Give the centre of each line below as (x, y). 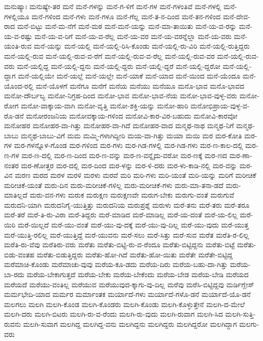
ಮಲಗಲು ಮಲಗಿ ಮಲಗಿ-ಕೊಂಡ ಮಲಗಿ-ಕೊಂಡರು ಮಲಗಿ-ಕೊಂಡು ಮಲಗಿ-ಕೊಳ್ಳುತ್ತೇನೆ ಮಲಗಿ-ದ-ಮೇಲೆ (125, 304)
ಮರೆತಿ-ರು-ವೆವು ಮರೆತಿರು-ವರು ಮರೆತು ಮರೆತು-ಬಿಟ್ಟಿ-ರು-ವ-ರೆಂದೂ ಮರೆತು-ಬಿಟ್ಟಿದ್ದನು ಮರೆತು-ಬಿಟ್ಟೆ (120, 244)
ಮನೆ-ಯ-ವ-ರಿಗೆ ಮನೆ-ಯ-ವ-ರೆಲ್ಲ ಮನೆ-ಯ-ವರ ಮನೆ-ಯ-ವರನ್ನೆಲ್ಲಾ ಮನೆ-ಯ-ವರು (133, 36)
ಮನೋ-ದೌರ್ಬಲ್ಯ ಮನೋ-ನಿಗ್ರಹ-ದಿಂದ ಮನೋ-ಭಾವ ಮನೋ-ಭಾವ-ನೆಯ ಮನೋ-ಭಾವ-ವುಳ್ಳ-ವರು (121, 96)
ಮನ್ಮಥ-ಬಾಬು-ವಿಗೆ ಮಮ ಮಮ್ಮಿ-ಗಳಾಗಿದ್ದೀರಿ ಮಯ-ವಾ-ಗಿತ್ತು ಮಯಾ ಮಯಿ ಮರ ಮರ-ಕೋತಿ (131, 135)
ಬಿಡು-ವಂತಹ (19, 254)
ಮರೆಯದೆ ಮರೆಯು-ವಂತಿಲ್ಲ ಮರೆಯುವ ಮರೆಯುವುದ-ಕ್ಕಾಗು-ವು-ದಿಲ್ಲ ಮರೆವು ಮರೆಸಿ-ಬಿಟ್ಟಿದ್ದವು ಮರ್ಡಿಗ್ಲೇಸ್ (129, 284)
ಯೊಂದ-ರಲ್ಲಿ (19, 85)
